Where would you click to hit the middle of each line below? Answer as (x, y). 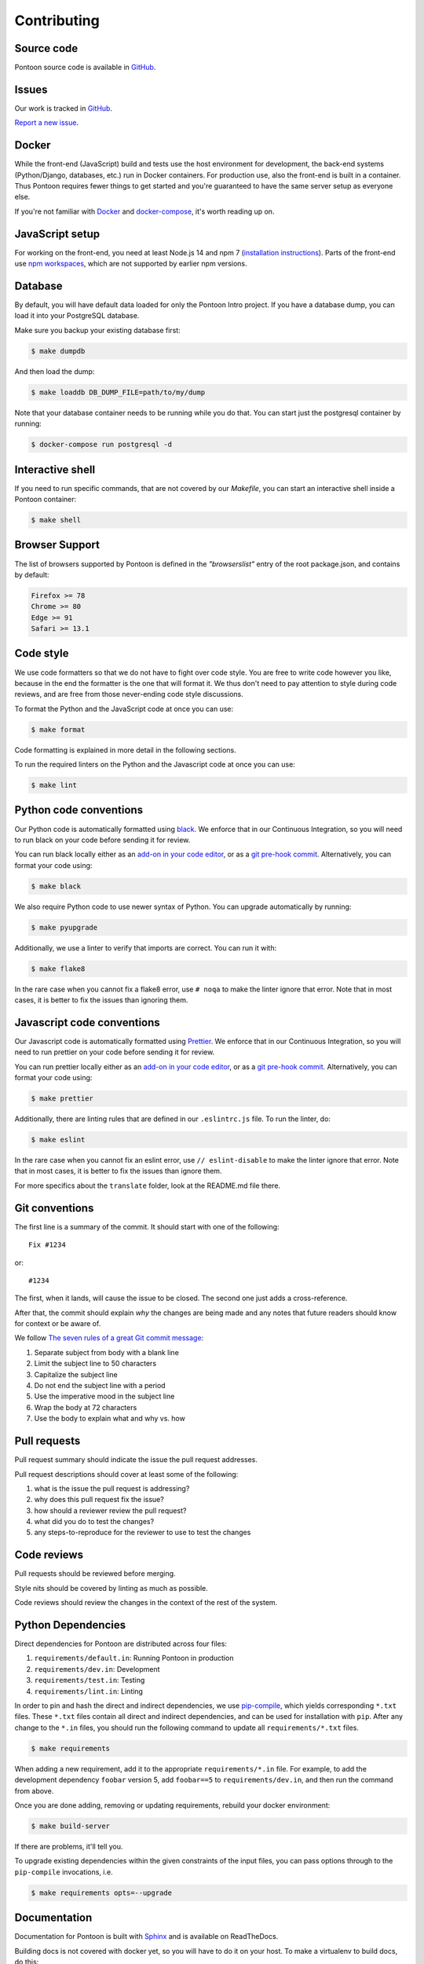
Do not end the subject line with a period (100, 1386)
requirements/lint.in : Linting (88, 1691)
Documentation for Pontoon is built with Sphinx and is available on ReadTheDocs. (146, 1937)
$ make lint (54, 785)
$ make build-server (70, 1826)
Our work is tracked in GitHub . (64, 108)
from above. (34, 1790)
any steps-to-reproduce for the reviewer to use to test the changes (143, 1533)
